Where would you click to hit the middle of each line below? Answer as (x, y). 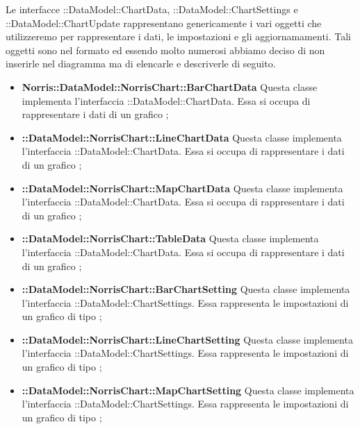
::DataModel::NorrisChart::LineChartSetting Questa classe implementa (187, 339)
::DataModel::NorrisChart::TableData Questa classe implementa (170, 238)
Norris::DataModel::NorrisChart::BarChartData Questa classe (170, 86)
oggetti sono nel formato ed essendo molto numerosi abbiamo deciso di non (165, 50)
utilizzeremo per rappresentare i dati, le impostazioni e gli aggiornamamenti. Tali (178, 36)
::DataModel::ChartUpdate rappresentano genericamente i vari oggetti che (164, 23)
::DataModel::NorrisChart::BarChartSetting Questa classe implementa (186, 289)
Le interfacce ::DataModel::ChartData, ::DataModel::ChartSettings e (152, 9)
